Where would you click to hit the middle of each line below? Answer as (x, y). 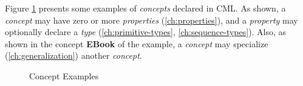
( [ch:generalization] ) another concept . (73, 55)
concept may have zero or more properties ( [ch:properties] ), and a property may (151, 20)
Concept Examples (64, 75)
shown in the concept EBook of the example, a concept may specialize (137, 43)
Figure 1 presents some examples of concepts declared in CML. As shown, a (145, 8)
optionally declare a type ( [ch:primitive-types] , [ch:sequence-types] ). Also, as (146, 32)
